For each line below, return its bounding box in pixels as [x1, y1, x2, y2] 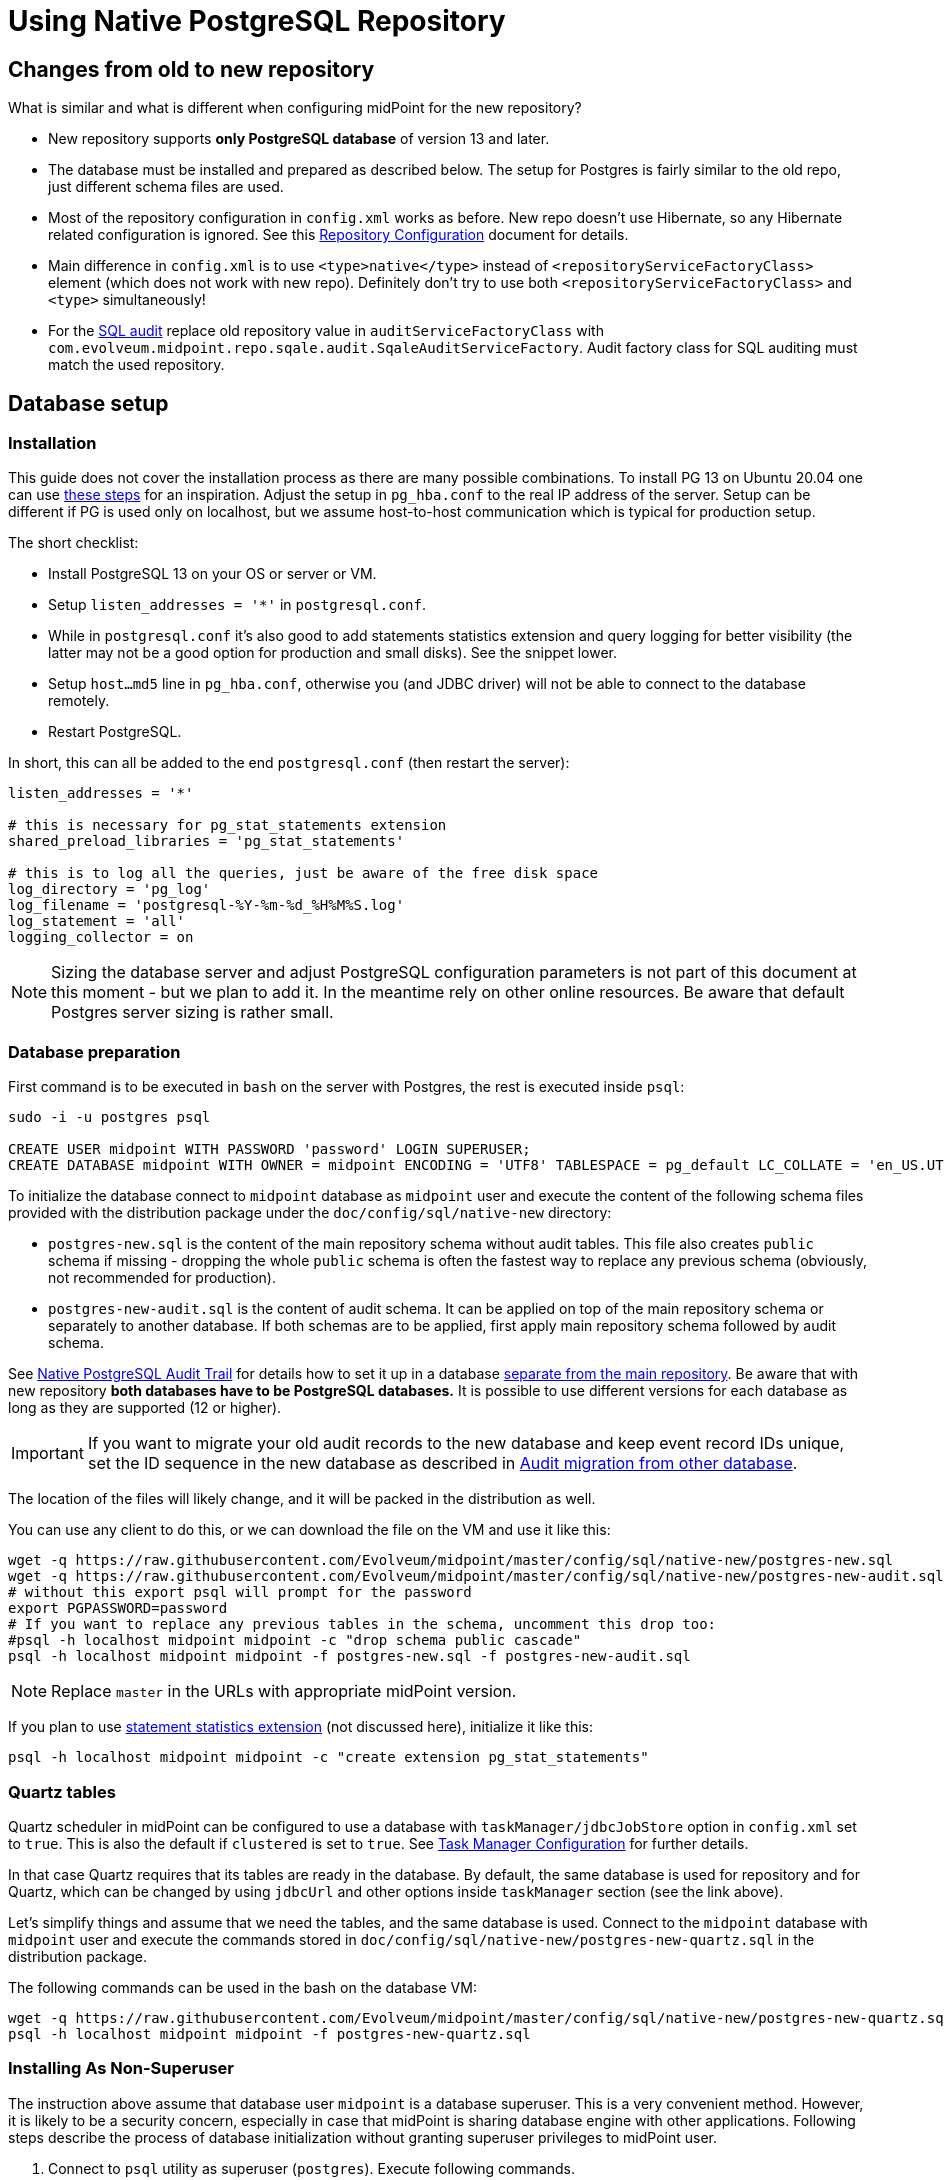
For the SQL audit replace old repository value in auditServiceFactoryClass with [48, 322, 604, 340]
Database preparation [8, 1041, 181, 1062]
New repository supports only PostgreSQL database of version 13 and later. [48, 130, 550, 148]
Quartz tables [8, 1781, 116, 1802]
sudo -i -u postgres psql [8, 1109, 211, 1126]
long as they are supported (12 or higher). [8, 1399, 282, 1417]
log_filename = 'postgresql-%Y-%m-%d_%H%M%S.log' [8, 897, 405, 914]
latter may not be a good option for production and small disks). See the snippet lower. [48, 644, 618, 662]
